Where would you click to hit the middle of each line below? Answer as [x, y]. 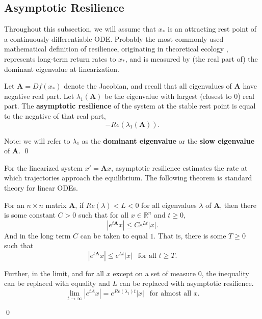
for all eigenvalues [169, 205]
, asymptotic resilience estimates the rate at [179, 167]
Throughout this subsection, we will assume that [80, 29]
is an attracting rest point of [212, 29]
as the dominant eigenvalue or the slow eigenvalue [168, 140]
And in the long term [37, 235]
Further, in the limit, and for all [54, 273]
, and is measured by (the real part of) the [191, 58]
